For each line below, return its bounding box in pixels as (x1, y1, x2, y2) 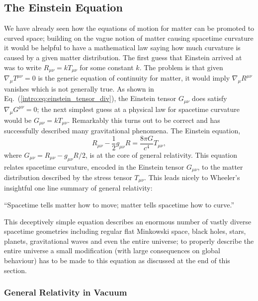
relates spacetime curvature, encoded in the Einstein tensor (4, 161, 184, 172)
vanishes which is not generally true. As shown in (4, 83, 154, 94)
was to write (4, 62, 42, 72)
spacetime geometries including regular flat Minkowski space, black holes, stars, (4, 226, 246, 236)
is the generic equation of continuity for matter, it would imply (38, 73, 230, 83)
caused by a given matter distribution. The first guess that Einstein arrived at (4, 52, 242, 62)
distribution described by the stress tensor (4, 172, 132, 183)
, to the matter (197, 161, 243, 172)
